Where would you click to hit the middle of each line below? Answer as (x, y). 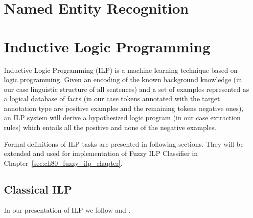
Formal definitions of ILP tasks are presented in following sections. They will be (124, 143)
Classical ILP (38, 189)
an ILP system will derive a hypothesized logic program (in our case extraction (122, 118)
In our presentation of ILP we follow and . (67, 209)
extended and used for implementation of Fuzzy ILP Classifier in (101, 153)
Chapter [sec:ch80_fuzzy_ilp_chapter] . (63, 163)
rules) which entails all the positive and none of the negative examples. (110, 127)
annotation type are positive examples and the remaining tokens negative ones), (124, 108)
